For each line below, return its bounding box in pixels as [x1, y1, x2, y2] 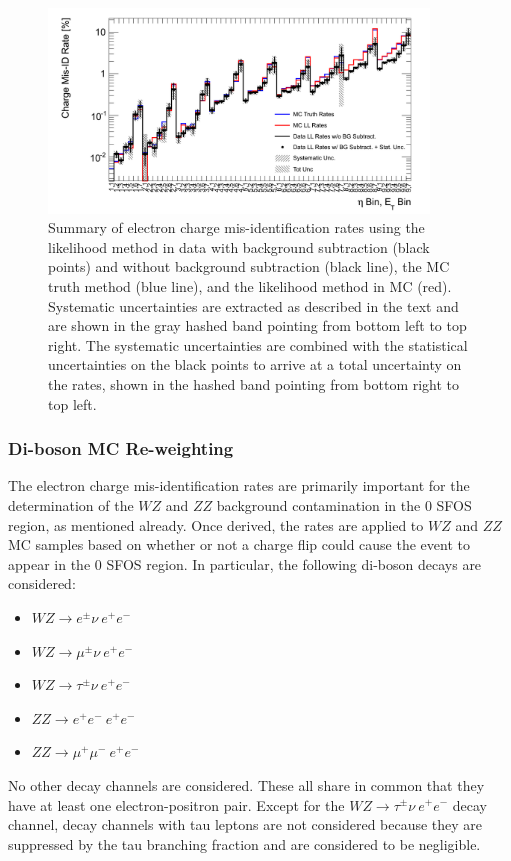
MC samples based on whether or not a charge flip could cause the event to [8, 534, 470, 555]
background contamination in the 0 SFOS [216, 495, 472, 516]
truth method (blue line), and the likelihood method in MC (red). [48, 276, 452, 297]
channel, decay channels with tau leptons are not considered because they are [8, 814, 483, 835]
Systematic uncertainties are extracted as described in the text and [48, 295, 459, 316]
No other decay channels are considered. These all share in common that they [8, 774, 485, 795]
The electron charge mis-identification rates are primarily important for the [8, 475, 470, 496]
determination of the [8, 495, 134, 516]
